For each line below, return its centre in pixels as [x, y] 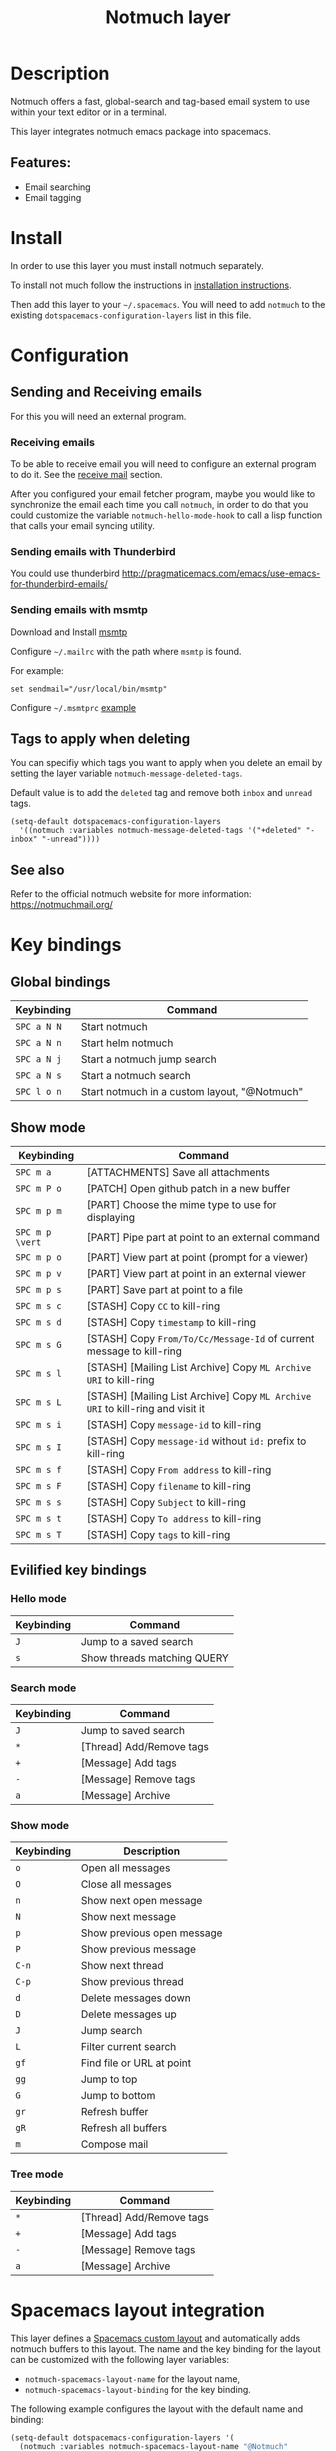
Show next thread [122, 1966]
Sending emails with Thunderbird [93, 551]
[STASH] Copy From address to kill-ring [179, 1470]
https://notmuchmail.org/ [61, 905]
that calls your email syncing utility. [82, 525]
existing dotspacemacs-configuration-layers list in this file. [131, 315]
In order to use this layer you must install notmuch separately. [137, 265]
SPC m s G [38, 1345]
